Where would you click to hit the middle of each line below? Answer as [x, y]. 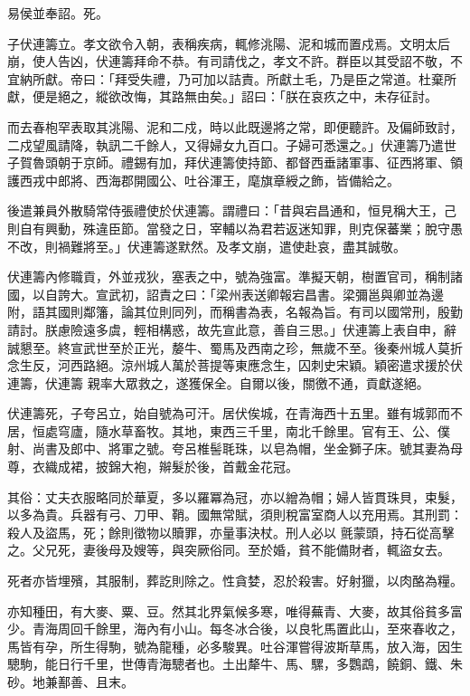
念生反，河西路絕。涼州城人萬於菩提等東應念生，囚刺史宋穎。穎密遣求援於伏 [235, 365]
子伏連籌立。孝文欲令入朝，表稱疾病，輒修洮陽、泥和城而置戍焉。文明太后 [229, 43]
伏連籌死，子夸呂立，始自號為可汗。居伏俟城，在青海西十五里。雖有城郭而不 [235, 413]
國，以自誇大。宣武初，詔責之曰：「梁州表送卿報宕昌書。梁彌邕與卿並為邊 [226, 294]
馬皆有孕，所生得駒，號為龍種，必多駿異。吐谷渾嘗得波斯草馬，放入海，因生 [235, 646]
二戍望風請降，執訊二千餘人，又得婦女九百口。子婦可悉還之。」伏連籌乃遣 [226, 144]
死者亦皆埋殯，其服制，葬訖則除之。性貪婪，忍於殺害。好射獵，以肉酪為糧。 [235, 581]
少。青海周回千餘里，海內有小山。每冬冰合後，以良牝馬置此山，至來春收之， [235, 629]
